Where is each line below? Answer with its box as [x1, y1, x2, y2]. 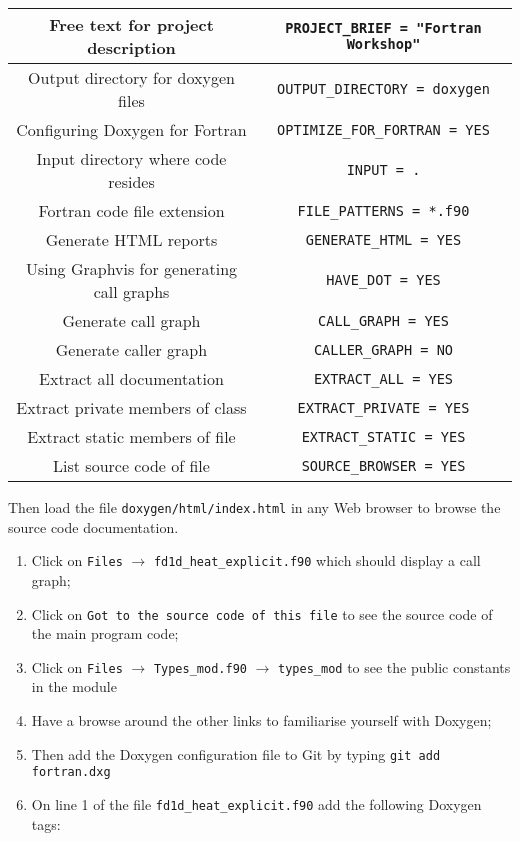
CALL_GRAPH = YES [318, 312, 449, 329]
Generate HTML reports [45, 228, 218, 251]
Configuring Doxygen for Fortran [16, 118, 247, 141]
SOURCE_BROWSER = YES [301, 457, 466, 474]
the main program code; [31, 623, 179, 644]
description [87, 36, 176, 59]
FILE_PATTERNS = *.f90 [297, 202, 470, 219]
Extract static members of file [27, 425, 236, 448]
